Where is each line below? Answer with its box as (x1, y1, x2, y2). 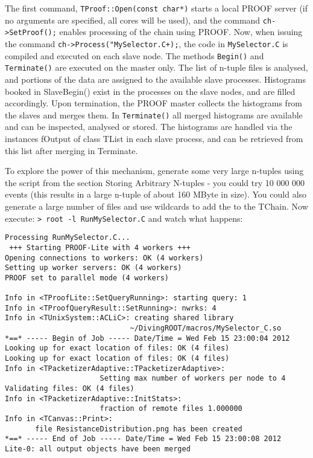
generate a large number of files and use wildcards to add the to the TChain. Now (5, 199, 308, 212)
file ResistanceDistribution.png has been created (35, 424, 242, 433)
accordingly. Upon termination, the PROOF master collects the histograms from (5, 97, 303, 109)
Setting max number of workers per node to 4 (100, 374, 286, 383)
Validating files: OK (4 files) (5, 384, 134, 393)
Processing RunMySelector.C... (5, 233, 130, 242)
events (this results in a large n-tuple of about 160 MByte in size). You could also (5, 188, 307, 201)
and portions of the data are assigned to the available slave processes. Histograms (5, 73, 306, 85)
